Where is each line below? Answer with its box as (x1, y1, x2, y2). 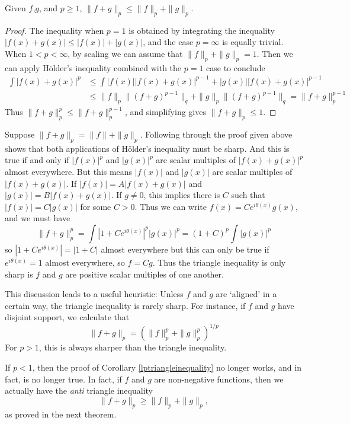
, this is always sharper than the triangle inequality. (38, 341, 227, 353)
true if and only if (5, 154, 69, 166)
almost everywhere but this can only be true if (101, 243, 269, 255)
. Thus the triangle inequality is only (152, 256, 286, 268)
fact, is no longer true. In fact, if (5, 372, 122, 385)
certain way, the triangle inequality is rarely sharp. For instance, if (5, 299, 246, 311)
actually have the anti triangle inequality (5, 384, 153, 397)
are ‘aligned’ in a (216, 288, 277, 300)
